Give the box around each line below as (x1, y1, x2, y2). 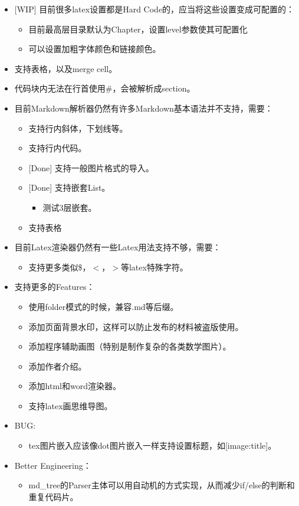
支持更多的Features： (14, 280, 95, 293)
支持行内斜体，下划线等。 (28, 122, 128, 134)
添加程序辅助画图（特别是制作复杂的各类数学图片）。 (28, 340, 231, 352)
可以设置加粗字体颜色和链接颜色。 (28, 43, 161, 55)
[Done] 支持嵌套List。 (28, 181, 110, 194)
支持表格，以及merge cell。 (14, 62, 117, 74)
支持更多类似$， (28, 260, 91, 273)
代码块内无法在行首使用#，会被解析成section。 (14, 82, 195, 94)
